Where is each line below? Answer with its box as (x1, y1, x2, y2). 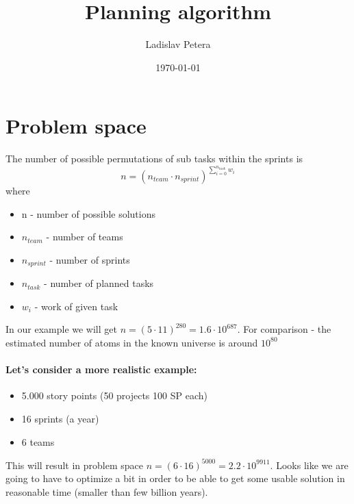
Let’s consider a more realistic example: (5, 362, 197, 377)
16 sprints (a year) (21, 411, 99, 425)
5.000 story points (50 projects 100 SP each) (21, 388, 207, 403)
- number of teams (46, 229, 123, 244)
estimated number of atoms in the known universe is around (5, 335, 258, 349)
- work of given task (34, 299, 118, 313)
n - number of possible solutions (21, 206, 155, 220)
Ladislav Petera (145, 37, 211, 51)
